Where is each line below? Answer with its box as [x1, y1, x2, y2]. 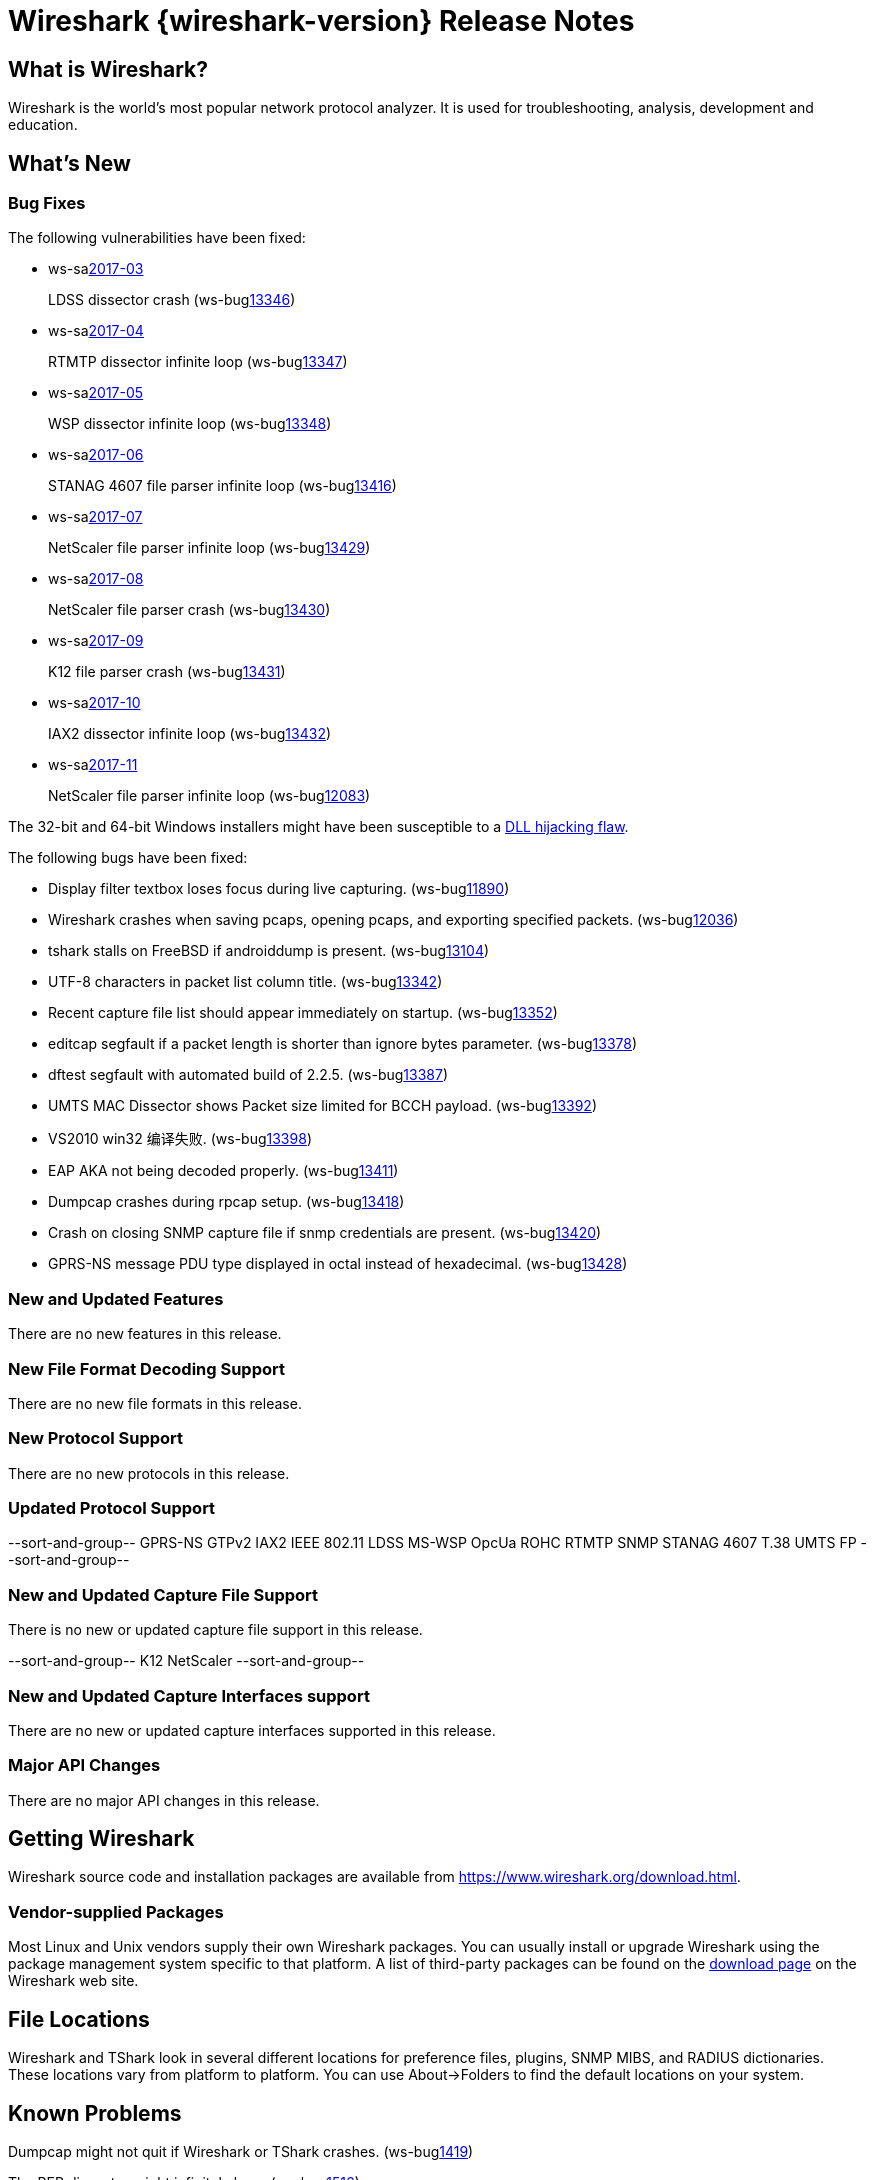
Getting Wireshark [8, 1826, 195, 1852]
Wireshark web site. [8, 1972, 139, 1990]
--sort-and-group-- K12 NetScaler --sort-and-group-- [8, 1652, 365, 1670]
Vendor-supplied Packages [8, 1901, 224, 1922]
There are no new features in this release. [8, 1325, 282, 1343]
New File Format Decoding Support [8, 1358, 285, 1379]
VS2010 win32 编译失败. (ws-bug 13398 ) [48, 1130, 312, 1148]
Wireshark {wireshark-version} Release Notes [8, 4, 635, 38]
